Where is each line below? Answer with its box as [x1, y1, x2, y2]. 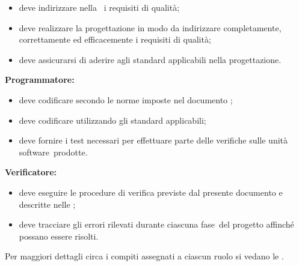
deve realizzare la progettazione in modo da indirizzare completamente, [19, 21, 282, 34]
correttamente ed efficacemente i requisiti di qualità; [19, 33, 211, 46]
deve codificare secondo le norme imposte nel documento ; [19, 93, 233, 106]
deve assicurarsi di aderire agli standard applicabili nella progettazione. [19, 53, 282, 65]
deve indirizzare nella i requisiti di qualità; [19, 1, 180, 13]
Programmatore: [5, 73, 75, 86]
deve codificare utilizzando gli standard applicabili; [19, 113, 206, 126]
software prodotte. [19, 145, 88, 158]
